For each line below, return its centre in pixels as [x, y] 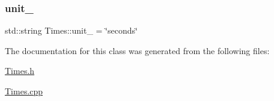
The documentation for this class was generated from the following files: [137, 50]
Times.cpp [24, 91]
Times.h [20, 71]
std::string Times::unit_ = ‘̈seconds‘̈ [71, 30]
